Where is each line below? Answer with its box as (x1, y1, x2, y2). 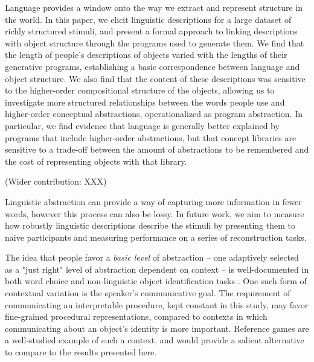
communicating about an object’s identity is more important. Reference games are (5, 322, 309, 334)
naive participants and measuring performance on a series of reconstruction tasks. (5, 230, 307, 243)
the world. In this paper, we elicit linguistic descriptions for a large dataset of (5, 13, 292, 25)
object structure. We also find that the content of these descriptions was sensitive (5, 72, 306, 84)
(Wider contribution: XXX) (5, 175, 107, 188)
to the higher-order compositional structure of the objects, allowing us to (5, 84, 275, 97)
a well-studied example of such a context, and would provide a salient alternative (5, 334, 304, 346)
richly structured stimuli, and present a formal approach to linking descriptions (5, 25, 298, 37)
